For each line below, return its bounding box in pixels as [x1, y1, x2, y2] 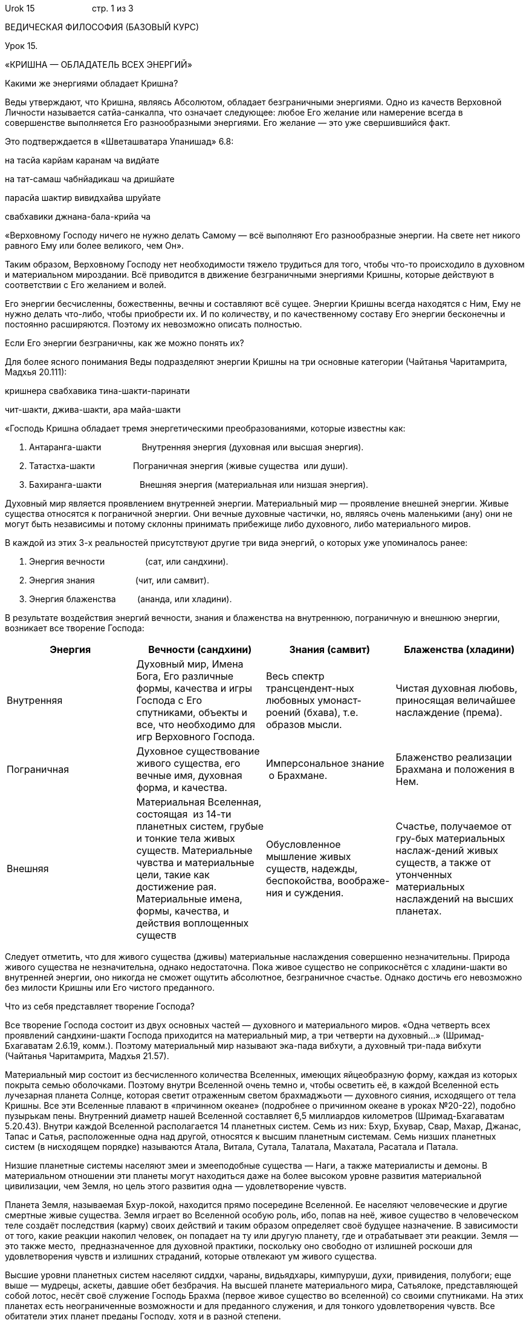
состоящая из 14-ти [136, 808, 232, 820]
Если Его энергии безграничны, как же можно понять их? [5, 338, 244, 348]
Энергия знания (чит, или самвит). [29, 575, 209, 585]
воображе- [337, 875, 390, 887]
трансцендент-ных [266, 682, 354, 694]
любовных [266, 694, 315, 706]
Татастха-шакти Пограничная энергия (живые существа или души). [29, 461, 348, 471]
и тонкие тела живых [136, 832, 235, 844]
